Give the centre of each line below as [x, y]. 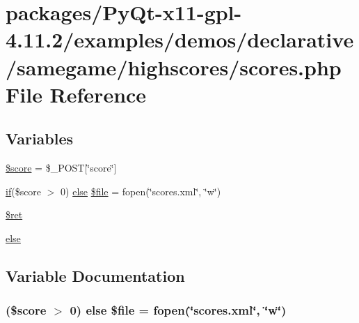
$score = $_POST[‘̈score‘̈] [61, 168]
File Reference [76, 94]
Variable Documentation [95, 275]
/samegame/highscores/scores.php [174, 67]
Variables [40, 138]
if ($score [24, 191]
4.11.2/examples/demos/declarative [180, 39]
